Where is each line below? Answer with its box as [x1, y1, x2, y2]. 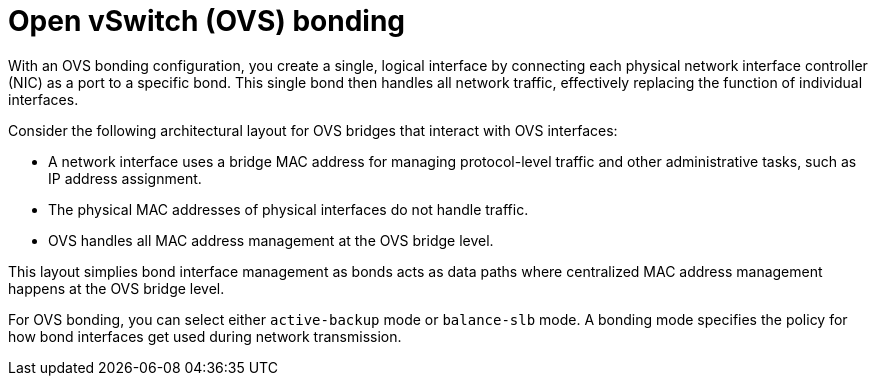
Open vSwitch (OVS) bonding [8, 4, 406, 38]
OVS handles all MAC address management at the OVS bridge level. [48, 231, 494, 249]
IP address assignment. [48, 169, 202, 187]
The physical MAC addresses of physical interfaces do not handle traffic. [48, 200, 529, 218]
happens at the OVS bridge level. [8, 279, 225, 297]
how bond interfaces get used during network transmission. [8, 327, 402, 345]
